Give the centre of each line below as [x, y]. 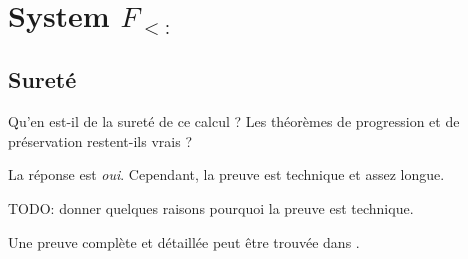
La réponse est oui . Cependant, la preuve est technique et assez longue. [226, 174]
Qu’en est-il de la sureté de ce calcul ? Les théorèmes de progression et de [234, 121]
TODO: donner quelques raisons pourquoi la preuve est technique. [211, 208]
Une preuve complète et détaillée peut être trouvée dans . [184, 241]
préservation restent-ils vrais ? [100, 140]
